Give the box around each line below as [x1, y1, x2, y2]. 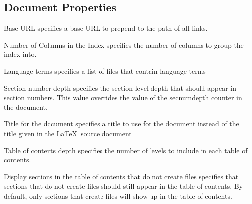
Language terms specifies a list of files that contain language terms [4, 65, 206, 76]
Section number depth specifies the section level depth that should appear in [4, 82, 237, 93]
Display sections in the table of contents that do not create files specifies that [4, 171, 239, 181]
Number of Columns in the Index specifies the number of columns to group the [4, 39, 244, 50]
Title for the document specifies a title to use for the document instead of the [4, 118, 239, 129]
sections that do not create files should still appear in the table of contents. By [4, 181, 243, 191]
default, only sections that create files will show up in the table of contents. [4, 190, 232, 201]
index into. [4, 49, 37, 59]
